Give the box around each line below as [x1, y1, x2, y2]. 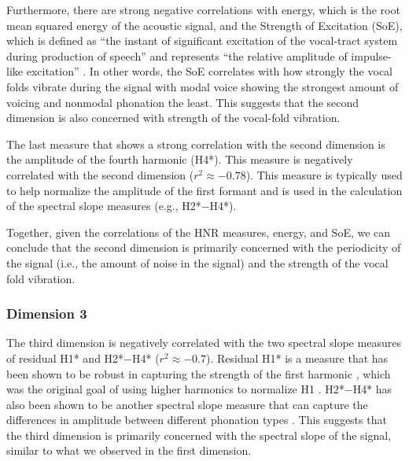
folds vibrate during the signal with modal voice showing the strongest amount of [6, 78, 399, 94]
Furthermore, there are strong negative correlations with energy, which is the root [6, 2, 400, 17]
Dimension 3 [6, 304, 87, 323]
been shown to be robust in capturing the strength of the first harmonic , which [6, 365, 391, 382]
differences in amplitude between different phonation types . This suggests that [6, 411, 387, 428]
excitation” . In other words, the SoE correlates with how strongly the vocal [26, 63, 392, 79]
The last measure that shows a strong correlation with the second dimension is [6, 135, 385, 152]
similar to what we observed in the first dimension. [6, 442, 252, 459]
